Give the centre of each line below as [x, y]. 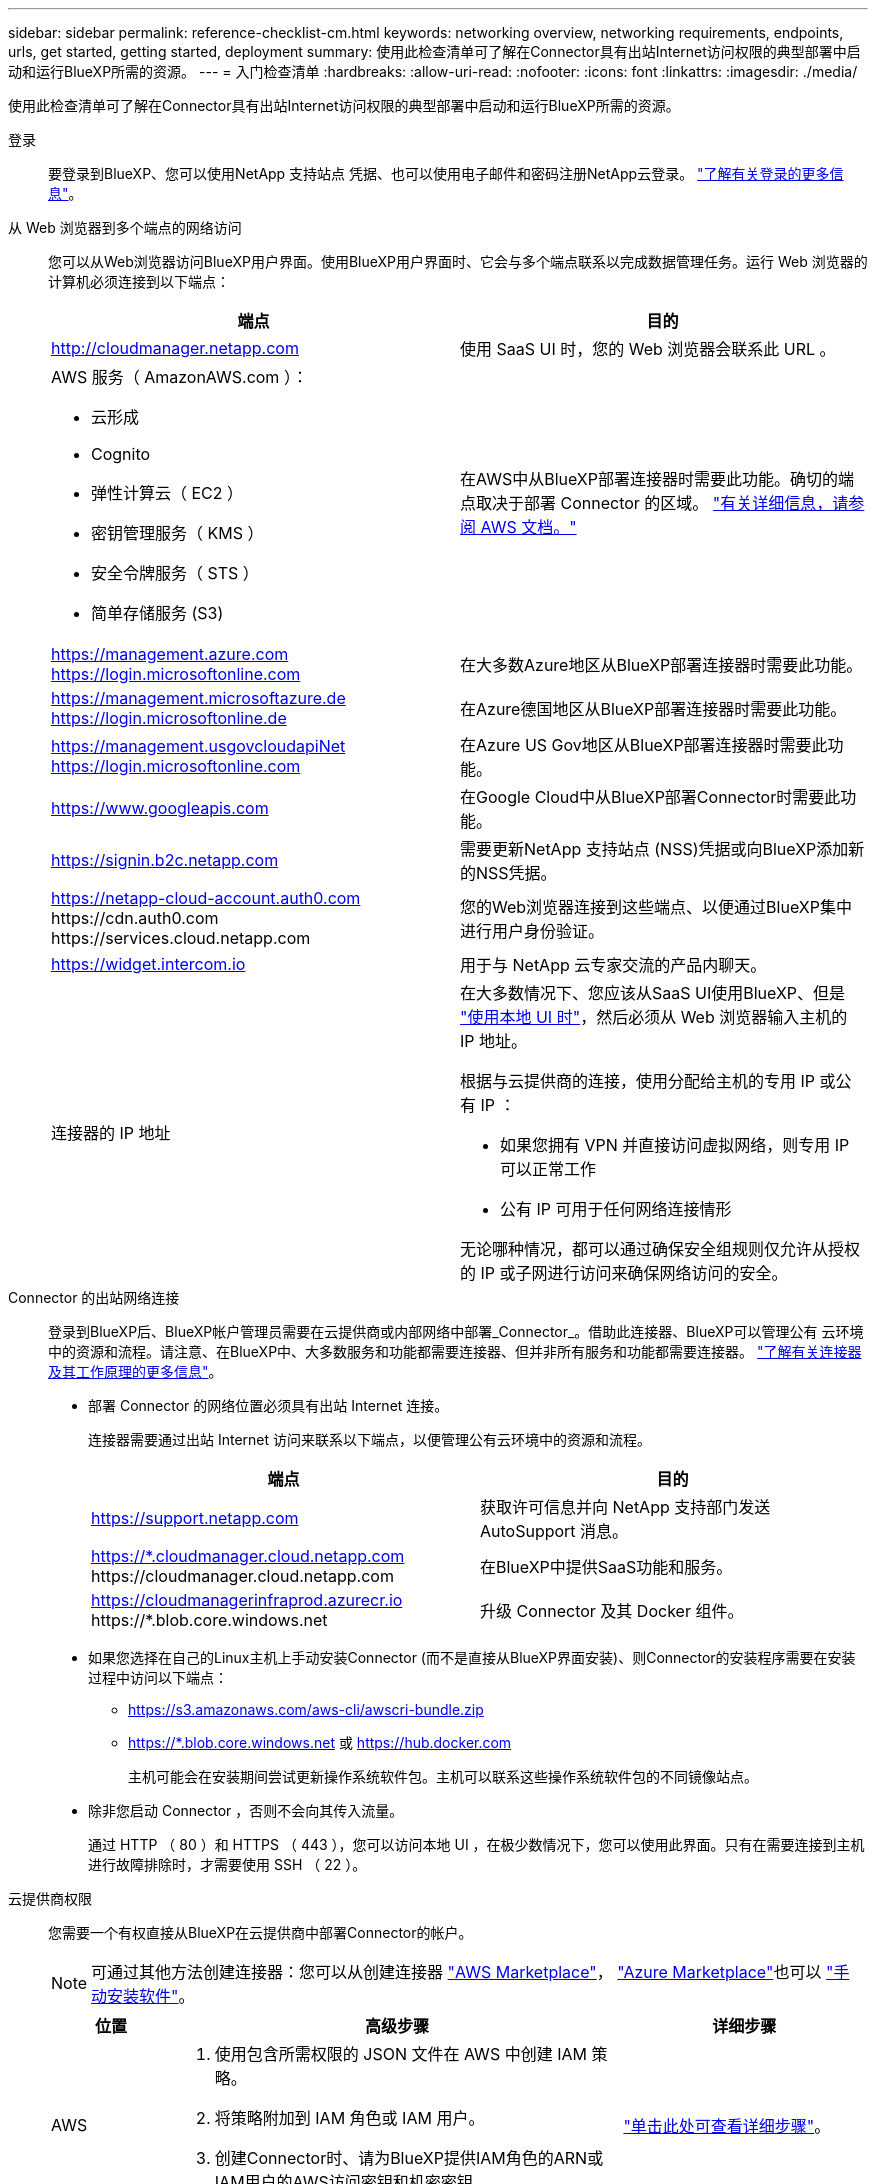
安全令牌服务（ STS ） [175, 573]
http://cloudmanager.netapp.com [175, 348]
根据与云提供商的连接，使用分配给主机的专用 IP [638, 1081]
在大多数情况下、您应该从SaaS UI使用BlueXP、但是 [653, 993]
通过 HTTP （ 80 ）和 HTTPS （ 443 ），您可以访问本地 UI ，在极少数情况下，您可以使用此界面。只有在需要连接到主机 [476, 1844]
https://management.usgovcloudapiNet [198, 746]
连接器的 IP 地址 [111, 1133]
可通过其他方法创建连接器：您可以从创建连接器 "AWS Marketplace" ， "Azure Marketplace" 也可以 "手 [470, 1972]
